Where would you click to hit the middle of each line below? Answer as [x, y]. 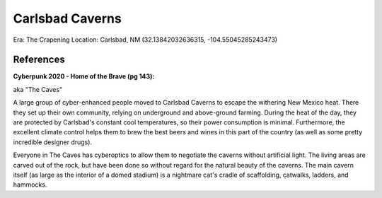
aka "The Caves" [38, 89]
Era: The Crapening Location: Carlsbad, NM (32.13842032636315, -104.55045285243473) [145, 40]
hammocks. [30, 185]
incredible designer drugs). [52, 142]
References [39, 60]
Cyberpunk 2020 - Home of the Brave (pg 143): [84, 76]
